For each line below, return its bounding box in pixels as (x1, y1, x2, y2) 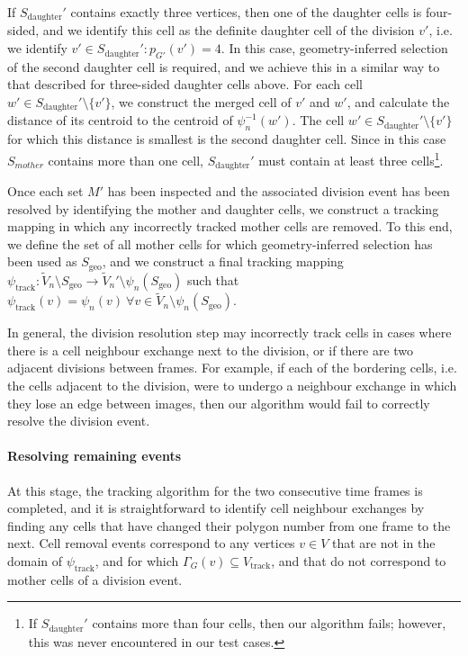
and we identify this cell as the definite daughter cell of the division (42, 21, 415, 40)
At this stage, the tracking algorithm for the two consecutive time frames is (7, 481, 423, 499)
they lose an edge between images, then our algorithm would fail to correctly (7, 393, 430, 412)
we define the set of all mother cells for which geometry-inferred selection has (7, 234, 433, 253)
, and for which (94, 551, 179, 570)
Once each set (7, 181, 84, 200)
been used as (7, 252, 77, 271)
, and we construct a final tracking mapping (102, 252, 344, 271)
